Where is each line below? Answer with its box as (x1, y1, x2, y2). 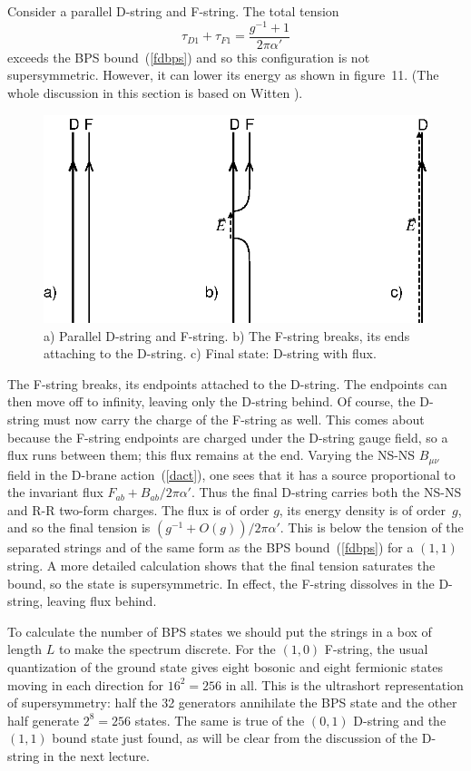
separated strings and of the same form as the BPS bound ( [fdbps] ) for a (7, 538, 414, 557)
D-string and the (353, 710, 446, 729)
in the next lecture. (43, 747, 150, 765)
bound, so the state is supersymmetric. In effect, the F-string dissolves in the (7, 573, 435, 592)
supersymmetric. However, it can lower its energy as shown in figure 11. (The (7, 65, 439, 84)
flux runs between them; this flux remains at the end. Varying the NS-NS (7, 445, 416, 464)
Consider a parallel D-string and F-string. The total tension (7, 2, 339, 20)
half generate (7, 710, 79, 729)
